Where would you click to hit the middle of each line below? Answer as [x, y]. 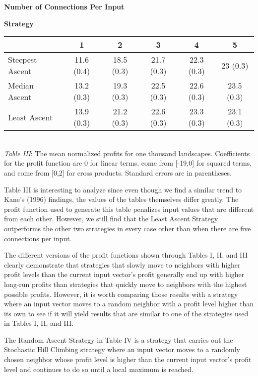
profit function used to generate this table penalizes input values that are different [129, 209]
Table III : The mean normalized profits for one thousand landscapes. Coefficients [127, 153]
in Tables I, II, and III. [39, 323]
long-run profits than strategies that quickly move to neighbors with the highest [126, 284]
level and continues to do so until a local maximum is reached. [99, 369]
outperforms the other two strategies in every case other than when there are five [128, 228]
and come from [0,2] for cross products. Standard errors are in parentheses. [118, 172]
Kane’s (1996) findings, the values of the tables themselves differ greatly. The [121, 199]
